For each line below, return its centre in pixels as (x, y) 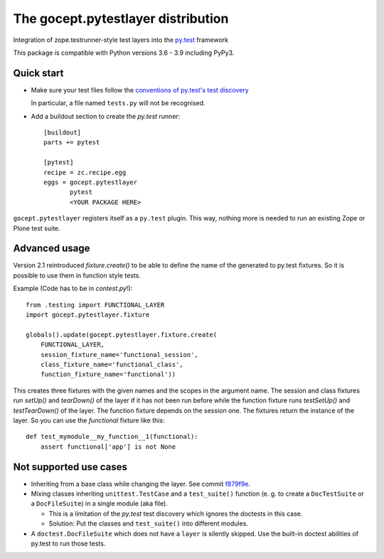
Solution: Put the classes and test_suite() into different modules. (149, 523)
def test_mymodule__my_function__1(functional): (112, 437)
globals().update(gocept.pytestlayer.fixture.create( (121, 335)
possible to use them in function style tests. (77, 275)
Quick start (38, 73)
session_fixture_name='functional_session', (119, 355)
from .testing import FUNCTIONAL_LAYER (95, 305)
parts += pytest (72, 143)
